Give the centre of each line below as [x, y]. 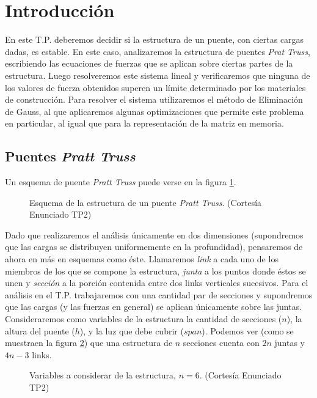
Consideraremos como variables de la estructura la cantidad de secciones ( [144, 319]
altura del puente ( [40, 330]
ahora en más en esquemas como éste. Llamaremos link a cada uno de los [142, 259]
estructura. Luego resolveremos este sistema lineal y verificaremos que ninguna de [158, 75]
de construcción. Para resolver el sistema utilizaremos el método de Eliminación [154, 99]
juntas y [290, 343]
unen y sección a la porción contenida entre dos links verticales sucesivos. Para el [157, 283]
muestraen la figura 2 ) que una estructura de [89, 343]
